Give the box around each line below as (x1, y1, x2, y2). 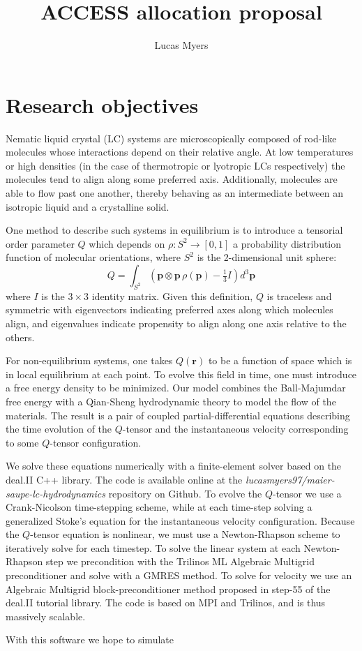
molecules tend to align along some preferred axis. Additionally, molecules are (6, 172, 338, 186)
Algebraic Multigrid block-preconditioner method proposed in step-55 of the (6, 581, 331, 596)
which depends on (89, 236, 165, 250)
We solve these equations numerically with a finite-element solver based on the (6, 458, 342, 473)
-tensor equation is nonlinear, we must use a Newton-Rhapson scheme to (30, 527, 340, 541)
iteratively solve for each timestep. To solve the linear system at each (6, 540, 301, 555)
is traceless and (266, 288, 332, 303)
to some (6, 435, 39, 449)
